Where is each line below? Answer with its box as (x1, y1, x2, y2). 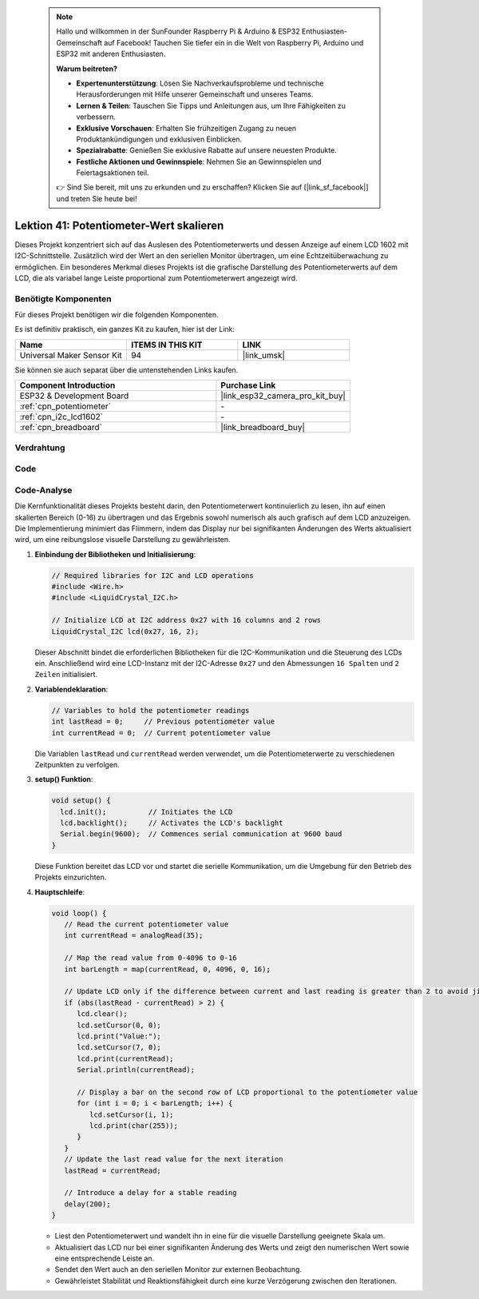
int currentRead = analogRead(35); (64, 931, 204, 940)
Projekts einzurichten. (34, 872, 107, 883)
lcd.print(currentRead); (77, 1054, 175, 1063)
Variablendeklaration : (34, 684, 109, 694)
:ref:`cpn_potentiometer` (19, 400, 112, 412)
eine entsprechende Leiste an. (54, 1253, 155, 1263)
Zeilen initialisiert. (34, 670, 98, 679)
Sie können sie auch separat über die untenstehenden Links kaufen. (14, 365, 239, 375)
